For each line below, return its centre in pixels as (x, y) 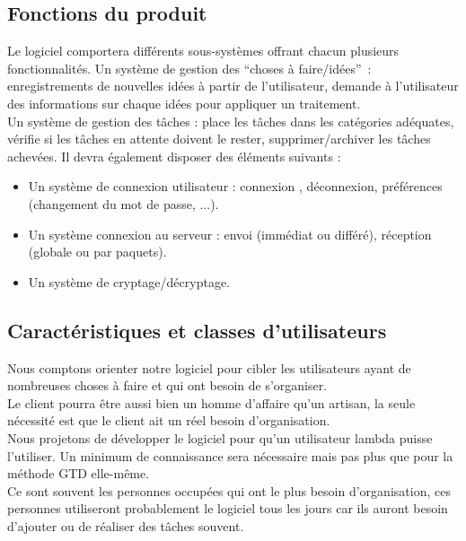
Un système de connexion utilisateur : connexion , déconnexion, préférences (235, 186)
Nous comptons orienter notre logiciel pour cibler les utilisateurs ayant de (209, 367)
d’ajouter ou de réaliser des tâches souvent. (126, 525)
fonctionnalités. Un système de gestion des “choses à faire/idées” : (189, 68)
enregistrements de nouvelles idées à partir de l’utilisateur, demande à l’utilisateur (233, 86)
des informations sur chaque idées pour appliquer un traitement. (184, 103)
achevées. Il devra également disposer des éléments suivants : (174, 156)
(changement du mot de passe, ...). (123, 203)
